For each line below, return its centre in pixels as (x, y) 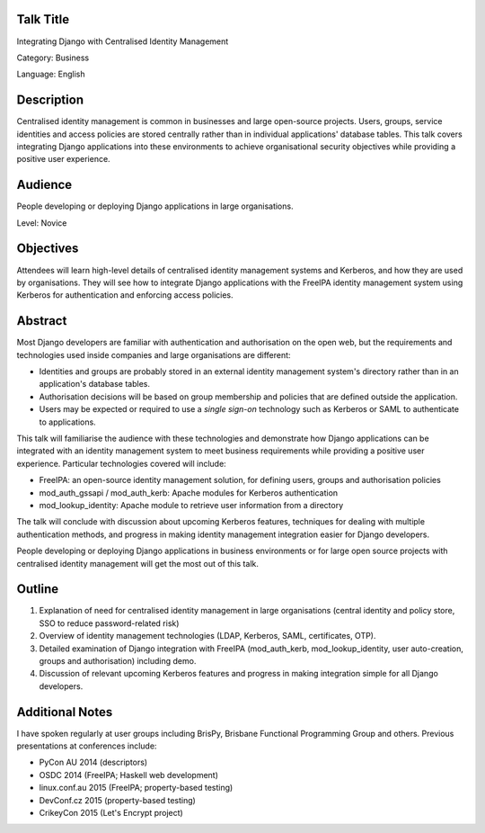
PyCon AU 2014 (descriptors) (93, 762)
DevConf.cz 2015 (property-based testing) (118, 800)
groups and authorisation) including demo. (118, 660)
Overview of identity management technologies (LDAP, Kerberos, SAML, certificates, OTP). (207, 636)
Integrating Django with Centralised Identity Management (123, 41)
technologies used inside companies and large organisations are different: (154, 354)
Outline (37, 589)
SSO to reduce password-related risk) (109, 623)
